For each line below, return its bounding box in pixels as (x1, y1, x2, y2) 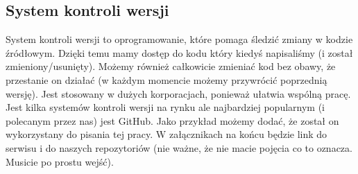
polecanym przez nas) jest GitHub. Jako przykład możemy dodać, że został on (6, 113, 339, 128)
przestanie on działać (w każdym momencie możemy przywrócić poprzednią (6, 72, 327, 87)
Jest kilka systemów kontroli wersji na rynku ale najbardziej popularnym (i (6, 100, 325, 114)
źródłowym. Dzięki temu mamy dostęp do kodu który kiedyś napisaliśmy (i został (6, 45, 353, 60)
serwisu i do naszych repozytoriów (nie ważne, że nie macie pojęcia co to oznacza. (6, 140, 352, 155)
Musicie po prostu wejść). (6, 154, 114, 168)
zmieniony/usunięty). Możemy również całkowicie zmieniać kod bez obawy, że (6, 59, 336, 73)
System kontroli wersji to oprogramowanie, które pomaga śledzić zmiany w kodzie (6, 32, 353, 46)
